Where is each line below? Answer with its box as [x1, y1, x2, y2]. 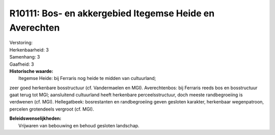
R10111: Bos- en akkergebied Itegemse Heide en [9, 8, 215, 19]
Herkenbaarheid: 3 [9, 46, 49, 53]
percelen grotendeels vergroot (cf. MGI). [9, 106, 94, 112]
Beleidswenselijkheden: [9, 115, 62, 122]
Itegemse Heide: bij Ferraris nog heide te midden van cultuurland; [18, 75, 156, 82]
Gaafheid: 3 [9, 61, 34, 67]
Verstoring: [9, 40, 33, 46]
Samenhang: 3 [9, 54, 40, 60]
